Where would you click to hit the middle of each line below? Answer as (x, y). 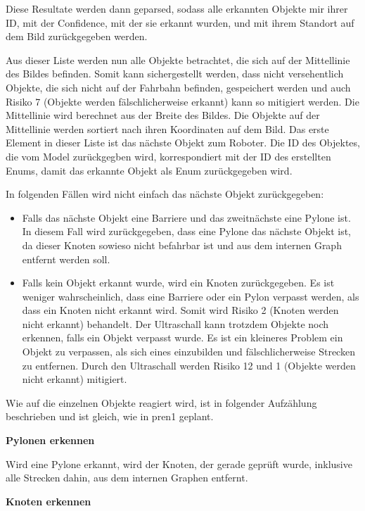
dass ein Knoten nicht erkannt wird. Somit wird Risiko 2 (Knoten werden (180, 310)
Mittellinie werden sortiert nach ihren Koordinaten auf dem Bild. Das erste (167, 128)
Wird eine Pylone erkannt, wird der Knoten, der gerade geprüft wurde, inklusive (179, 463)
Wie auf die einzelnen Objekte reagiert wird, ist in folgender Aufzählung (161, 402)
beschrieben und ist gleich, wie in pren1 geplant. (110, 416)
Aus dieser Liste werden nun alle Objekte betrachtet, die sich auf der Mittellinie (178, 59)
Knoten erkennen (49, 501)
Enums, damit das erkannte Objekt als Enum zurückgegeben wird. (149, 170)
